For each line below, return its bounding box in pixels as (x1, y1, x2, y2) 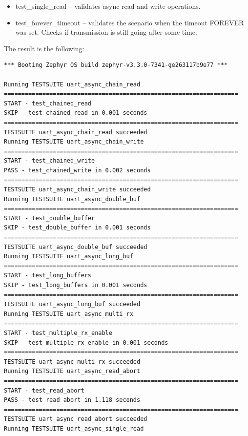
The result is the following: (4, 43, 84, 53)
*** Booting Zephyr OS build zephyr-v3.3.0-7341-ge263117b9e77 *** (4, 62, 228, 69)
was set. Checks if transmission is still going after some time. (15, 27, 197, 37)
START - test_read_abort (4, 387, 84, 394)
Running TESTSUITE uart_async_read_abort (4, 368, 141, 375)
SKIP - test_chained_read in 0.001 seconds (4, 109, 147, 117)
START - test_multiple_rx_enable (4, 330, 112, 336)
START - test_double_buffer (4, 214, 95, 222)
